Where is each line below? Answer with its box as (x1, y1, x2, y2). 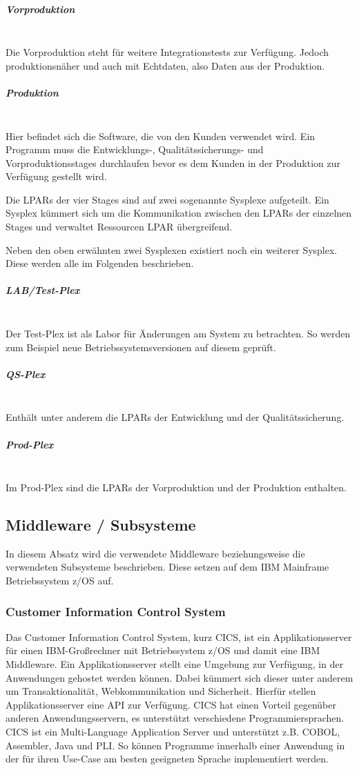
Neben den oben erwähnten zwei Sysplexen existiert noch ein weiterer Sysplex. (6, 242, 338, 257)
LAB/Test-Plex (6, 283, 80, 297)
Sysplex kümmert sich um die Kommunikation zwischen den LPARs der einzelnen (6, 206, 352, 220)
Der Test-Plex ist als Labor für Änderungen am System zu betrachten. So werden (6, 326, 351, 340)
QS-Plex (6, 366, 46, 381)
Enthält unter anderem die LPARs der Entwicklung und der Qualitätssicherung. (6, 410, 345, 424)
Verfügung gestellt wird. (6, 169, 107, 184)
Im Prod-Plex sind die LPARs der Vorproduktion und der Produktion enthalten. (6, 480, 347, 495)
